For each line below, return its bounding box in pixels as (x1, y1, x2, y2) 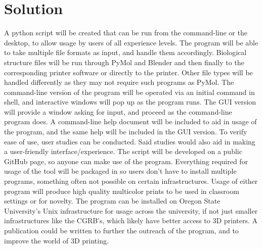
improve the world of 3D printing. (4, 235, 109, 245)
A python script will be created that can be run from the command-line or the (4, 27, 247, 38)
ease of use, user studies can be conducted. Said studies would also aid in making (4, 136, 255, 146)
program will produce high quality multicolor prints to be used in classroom (4, 185, 239, 196)
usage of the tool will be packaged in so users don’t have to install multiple (4, 166, 237, 176)
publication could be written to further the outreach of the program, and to (4, 225, 239, 235)
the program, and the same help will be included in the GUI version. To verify (4, 126, 247, 137)
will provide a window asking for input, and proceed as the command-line (4, 106, 232, 117)
